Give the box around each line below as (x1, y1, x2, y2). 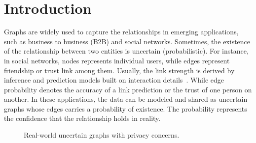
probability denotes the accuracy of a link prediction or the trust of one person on (4, 84, 252, 94)
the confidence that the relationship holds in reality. (4, 113, 161, 123)
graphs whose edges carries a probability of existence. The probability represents (4, 103, 247, 114)
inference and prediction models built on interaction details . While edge (4, 75, 224, 85)
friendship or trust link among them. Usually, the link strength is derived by (4, 65, 235, 75)
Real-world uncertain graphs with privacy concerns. (24, 130, 180, 140)
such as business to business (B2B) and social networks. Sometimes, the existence (4, 36, 251, 46)
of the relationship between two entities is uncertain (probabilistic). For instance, (4, 46, 249, 56)
